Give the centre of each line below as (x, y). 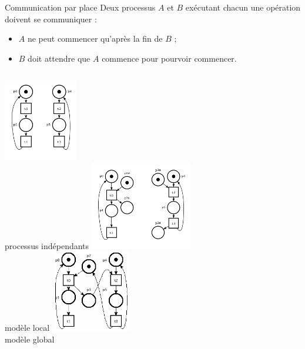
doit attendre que (59, 58)
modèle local (27, 327)
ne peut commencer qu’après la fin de (95, 38)
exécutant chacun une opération (243, 7)
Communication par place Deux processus (80, 7)
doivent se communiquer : (51, 19)
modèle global (30, 339)
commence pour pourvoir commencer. (169, 58)
